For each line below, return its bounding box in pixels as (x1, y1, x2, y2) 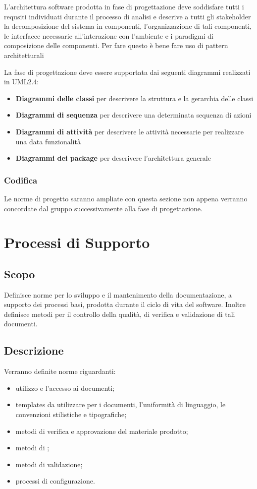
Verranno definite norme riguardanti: (4, 366, 116, 376)
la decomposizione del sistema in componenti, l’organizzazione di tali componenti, (4, 21, 252, 31)
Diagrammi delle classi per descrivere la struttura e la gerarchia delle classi (15, 93, 254, 103)
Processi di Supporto (4, 232, 150, 252)
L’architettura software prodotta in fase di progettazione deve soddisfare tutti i (4, 1, 244, 11)
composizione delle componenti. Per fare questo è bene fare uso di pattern (4, 40, 228, 51)
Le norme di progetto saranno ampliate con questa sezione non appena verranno (4, 193, 248, 203)
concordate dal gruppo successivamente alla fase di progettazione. (4, 203, 203, 213)
